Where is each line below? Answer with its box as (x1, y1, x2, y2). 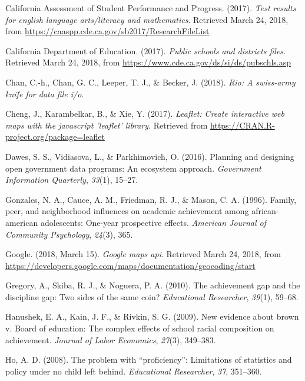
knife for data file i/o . (5, 87, 84, 100)
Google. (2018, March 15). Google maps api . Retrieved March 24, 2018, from (5, 248, 281, 260)
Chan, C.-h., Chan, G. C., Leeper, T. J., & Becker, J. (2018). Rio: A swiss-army (5, 75, 296, 88)
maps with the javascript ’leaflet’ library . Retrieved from (5, 119, 208, 131)
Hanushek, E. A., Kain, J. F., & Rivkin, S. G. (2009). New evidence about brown (5, 310, 299, 323)
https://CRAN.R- (210, 119, 275, 131)
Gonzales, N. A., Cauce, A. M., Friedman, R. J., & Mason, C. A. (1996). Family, (5, 193, 297, 205)
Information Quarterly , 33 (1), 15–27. (5, 173, 138, 186)
